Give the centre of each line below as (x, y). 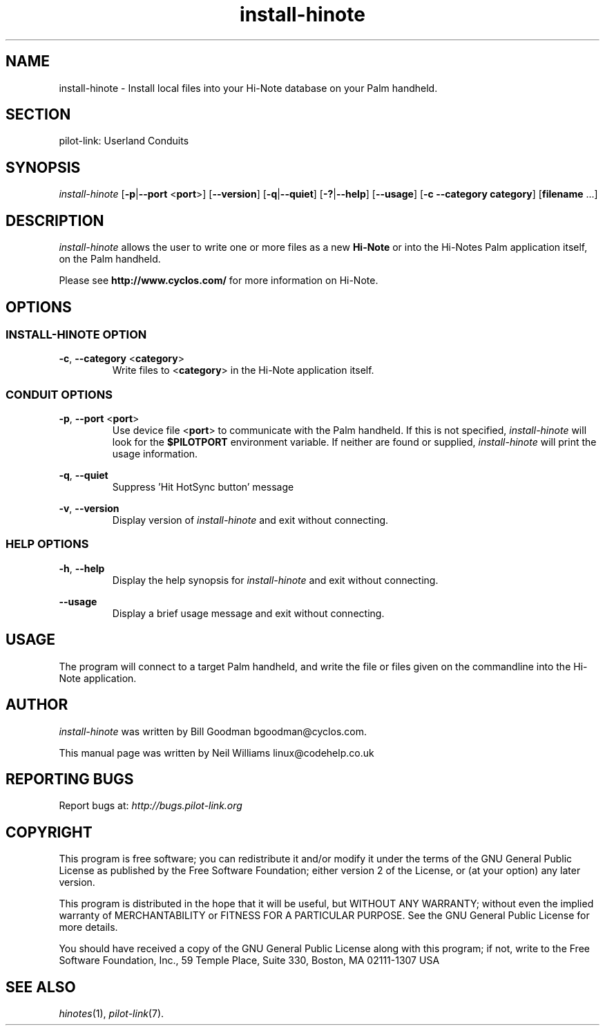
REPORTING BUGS (70, 779)
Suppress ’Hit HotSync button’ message (203, 487)
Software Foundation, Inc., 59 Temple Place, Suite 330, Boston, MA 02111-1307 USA (249, 961)
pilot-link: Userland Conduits (124, 141)
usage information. (155, 454)
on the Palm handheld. (110, 259)
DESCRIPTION (55, 220)
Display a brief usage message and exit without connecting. (248, 613)
